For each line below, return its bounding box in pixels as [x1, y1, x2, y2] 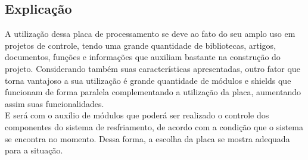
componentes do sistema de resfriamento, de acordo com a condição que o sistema [5, 120, 303, 133]
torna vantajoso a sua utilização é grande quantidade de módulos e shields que [5, 74, 291, 86]
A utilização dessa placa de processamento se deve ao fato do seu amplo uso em [5, 27, 295, 40]
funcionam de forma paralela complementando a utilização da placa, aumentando [5, 86, 301, 98]
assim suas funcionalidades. [5, 97, 104, 109]
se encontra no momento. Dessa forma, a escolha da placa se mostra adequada [5, 132, 290, 145]
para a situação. [5, 144, 63, 156]
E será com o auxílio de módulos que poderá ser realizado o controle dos [5, 109, 269, 121]
